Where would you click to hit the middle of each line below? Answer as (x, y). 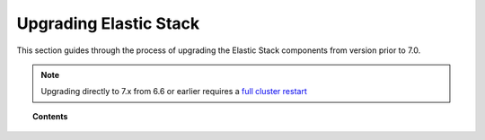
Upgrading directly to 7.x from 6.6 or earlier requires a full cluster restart (174, 92)
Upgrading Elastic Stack (108, 23)
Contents (50, 116)
